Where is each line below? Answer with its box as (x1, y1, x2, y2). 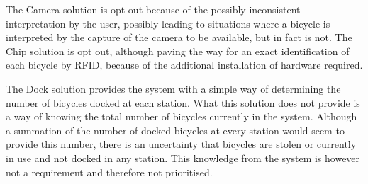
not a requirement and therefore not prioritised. (6, 164, 213, 179)
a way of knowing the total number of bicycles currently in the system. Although (6, 109, 357, 124)
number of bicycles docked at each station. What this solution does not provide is (6, 95, 360, 110)
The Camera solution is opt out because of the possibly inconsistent (6, 2, 301, 16)
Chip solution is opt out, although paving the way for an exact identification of (6, 43, 350, 58)
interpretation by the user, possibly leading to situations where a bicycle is (6, 16, 330, 30)
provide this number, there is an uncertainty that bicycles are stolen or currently (6, 137, 357, 151)
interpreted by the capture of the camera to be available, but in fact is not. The (6, 30, 352, 45)
